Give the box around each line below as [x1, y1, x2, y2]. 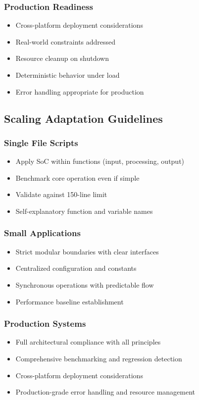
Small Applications [4, 227, 81, 239]
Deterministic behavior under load [15, 70, 120, 80]
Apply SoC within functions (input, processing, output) [15, 156, 185, 166]
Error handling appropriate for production [15, 86, 144, 97]
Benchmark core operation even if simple [15, 172, 140, 183]
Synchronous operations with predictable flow [15, 279, 154, 290]
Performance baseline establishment [15, 296, 124, 306]
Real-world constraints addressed [15, 36, 116, 47]
